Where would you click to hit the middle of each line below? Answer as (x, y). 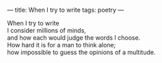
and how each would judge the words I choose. (74, 38)
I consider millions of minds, (47, 30)
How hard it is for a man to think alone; (62, 45)
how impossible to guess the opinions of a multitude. (81, 52)
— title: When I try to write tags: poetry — (66, 10)
